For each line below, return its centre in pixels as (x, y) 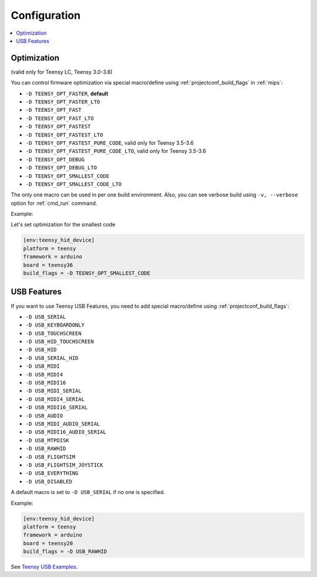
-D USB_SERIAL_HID (52, 358)
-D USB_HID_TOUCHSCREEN (60, 342)
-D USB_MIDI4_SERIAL (55, 399)
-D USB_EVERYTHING (52, 473)
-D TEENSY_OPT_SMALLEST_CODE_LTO (74, 184)
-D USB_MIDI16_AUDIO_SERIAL (66, 432)
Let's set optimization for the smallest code (63, 225)
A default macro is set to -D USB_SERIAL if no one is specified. (88, 492)
